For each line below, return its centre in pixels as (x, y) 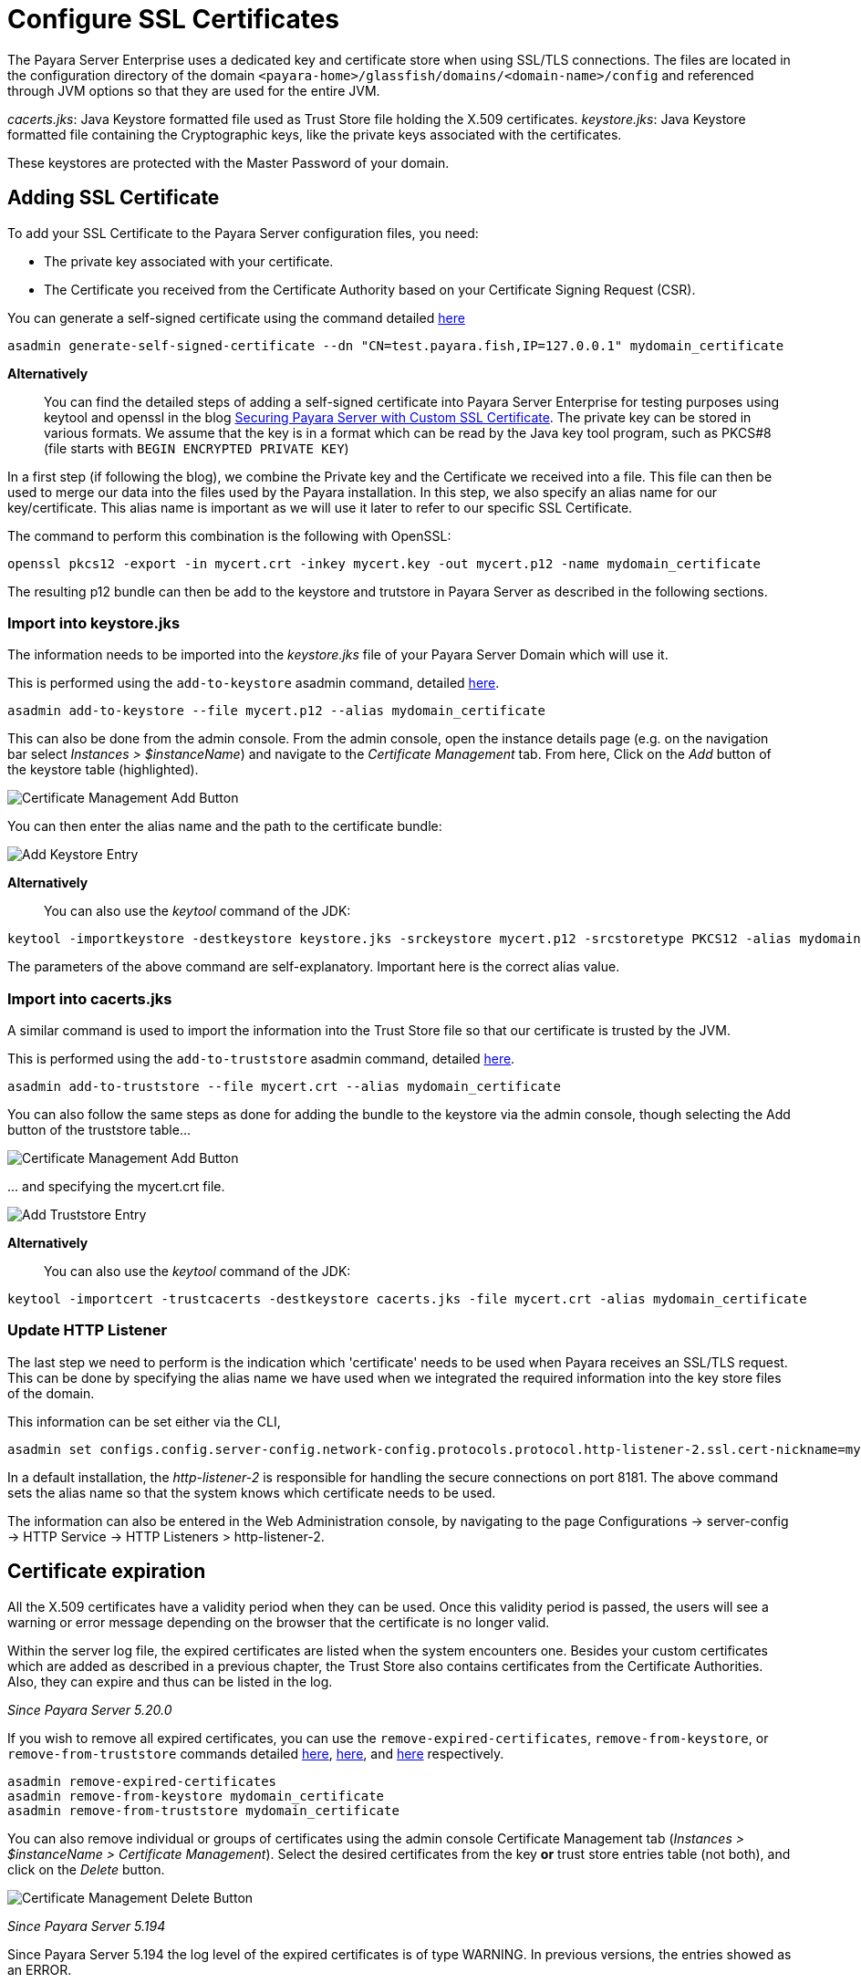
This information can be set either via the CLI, (144, 1421)
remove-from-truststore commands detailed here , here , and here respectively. (256, 1753)
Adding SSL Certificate (114, 198)
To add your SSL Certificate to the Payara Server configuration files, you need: (243, 233)
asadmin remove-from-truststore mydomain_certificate (203, 1810)
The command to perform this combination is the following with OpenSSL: (229, 535)
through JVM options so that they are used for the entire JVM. (194, 90)
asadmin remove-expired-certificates (142, 1781)
